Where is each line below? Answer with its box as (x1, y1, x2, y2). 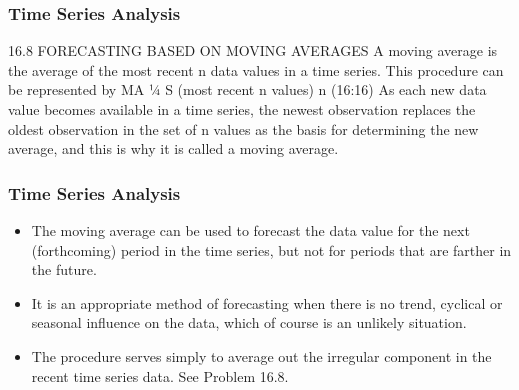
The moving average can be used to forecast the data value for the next (31, 220, 470, 240)
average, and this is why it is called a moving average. (8, 138, 339, 159)
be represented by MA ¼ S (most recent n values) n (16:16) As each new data (8, 79, 487, 100)
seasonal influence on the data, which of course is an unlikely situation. (31, 312, 467, 333)
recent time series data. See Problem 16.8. (31, 365, 289, 386)
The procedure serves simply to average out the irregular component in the (31, 345, 492, 366)
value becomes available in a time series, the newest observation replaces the (8, 99, 476, 119)
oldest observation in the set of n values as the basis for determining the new (8, 118, 479, 139)
